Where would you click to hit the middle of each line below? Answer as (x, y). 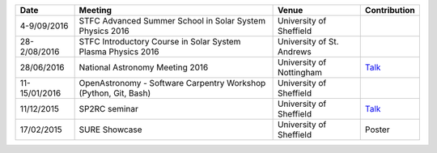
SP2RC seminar (109, 109)
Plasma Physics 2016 (119, 51)
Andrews (294, 51)
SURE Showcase (110, 130)
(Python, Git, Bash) (115, 93)
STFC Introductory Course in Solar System (160, 42)
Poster (377, 130)
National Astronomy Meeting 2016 (144, 67)
